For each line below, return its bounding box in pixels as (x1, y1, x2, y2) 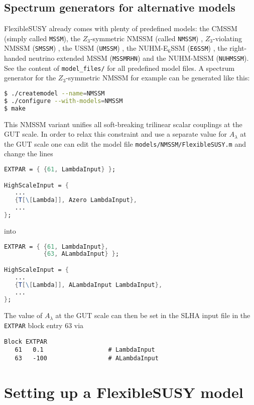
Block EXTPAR (4, 338, 47, 345)
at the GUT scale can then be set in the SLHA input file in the (55, 310, 250, 321)
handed (4, 53, 27, 63)
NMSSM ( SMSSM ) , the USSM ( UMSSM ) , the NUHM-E (4, 43, 168, 53)
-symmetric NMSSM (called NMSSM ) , (90, 33, 203, 43)
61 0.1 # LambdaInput (15, 346, 155, 354)
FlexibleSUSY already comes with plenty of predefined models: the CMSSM (4, 23, 237, 34)
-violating (212, 33, 242, 43)
